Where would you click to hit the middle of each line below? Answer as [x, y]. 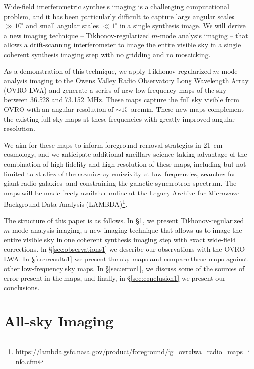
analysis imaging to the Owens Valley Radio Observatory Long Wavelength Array [126, 80]
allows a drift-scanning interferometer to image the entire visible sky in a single [123, 45]
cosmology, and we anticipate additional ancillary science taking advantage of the [126, 154]
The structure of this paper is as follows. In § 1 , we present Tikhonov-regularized [124, 220]
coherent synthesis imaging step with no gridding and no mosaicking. [107, 54]
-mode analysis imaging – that [203, 35]
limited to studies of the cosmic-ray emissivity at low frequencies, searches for [120, 173]
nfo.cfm [26, 361]
